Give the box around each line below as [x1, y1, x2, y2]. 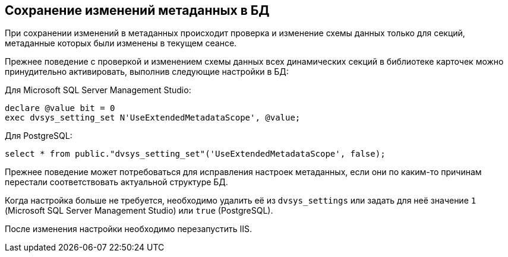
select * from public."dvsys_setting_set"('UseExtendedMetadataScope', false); [5, 149, 386, 159]
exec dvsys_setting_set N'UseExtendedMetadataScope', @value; [5, 113, 301, 123]
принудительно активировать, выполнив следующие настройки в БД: [5, 66, 289, 77]
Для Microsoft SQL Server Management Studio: [5, 85, 191, 96]
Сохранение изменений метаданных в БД [5, 3, 270, 18]
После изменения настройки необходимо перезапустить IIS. [5, 224, 252, 234]
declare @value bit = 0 [5, 103, 115, 113]
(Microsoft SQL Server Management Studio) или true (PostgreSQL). [5, 205, 273, 216]
